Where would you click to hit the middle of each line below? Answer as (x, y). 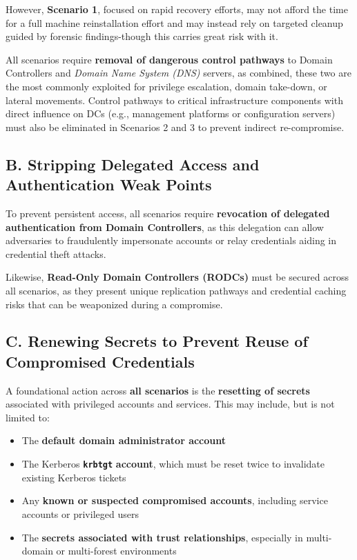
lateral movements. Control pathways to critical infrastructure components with (174, 100)
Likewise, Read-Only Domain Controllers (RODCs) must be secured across (177, 277)
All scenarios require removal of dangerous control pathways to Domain (169, 59)
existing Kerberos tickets (74, 477)
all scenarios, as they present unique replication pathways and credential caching (176, 290)
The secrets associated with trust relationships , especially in (162, 537)
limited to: (28, 417)
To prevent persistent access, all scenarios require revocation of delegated (168, 213)
